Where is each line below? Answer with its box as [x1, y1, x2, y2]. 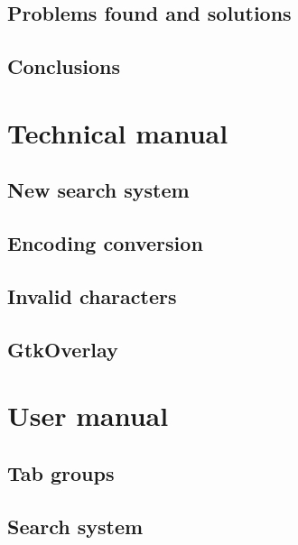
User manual [7, 397, 169, 434]
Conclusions [7, 52, 121, 80]
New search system [7, 176, 190, 204]
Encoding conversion [7, 229, 203, 257]
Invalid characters [7, 282, 177, 309]
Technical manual [7, 114, 228, 151]
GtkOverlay [7, 335, 118, 363]
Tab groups [7, 458, 115, 486]
